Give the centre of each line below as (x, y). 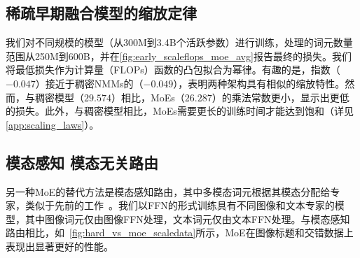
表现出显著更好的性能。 (60, 246)
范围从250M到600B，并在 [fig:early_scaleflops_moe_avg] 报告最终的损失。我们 (179, 56)
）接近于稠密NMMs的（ (89, 83)
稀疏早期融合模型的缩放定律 (101, 13)
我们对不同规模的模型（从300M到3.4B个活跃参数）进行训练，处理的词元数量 (179, 42)
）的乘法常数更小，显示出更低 (281, 97)
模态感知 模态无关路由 (82, 162)
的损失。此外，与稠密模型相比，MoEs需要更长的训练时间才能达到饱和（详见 (180, 111)
